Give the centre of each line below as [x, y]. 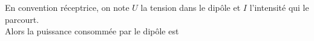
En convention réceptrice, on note [67, 7]
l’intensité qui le [279, 7]
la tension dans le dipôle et [191, 7]
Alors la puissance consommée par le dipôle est [92, 31]
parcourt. [22, 19]
